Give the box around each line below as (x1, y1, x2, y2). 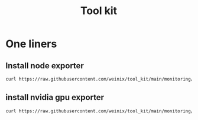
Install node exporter (5, 61, 84, 71)
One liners (5, 37, 57, 51)
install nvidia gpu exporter (5, 92, 105, 102)
